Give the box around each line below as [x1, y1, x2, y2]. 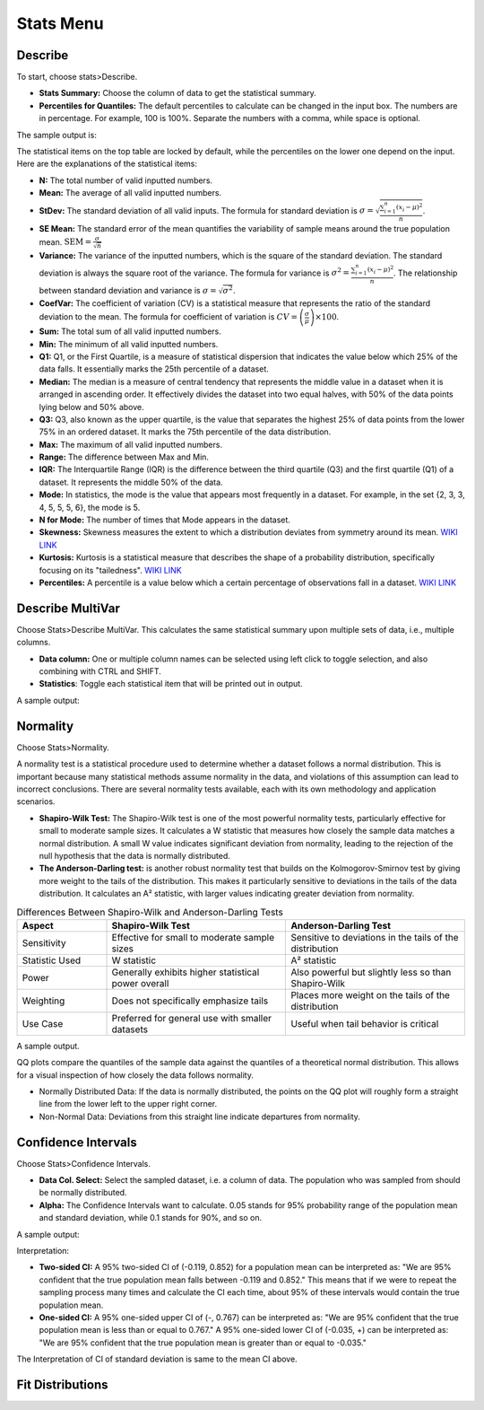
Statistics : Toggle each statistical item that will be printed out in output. [39, 679, 304, 689]
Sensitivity [22, 936, 66, 949]
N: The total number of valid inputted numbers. [39, 175, 213, 186]
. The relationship [393, 267, 458, 278]
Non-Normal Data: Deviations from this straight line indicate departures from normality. [39, 1111, 360, 1122]
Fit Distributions [16, 1377, 108, 1392]
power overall [111, 976, 169, 989]
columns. [16, 637, 51, 648]
